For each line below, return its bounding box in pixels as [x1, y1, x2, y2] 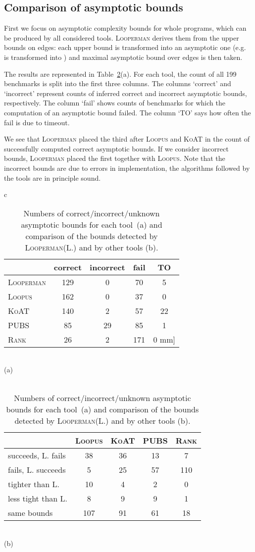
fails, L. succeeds [8, 464, 66, 476]
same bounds [8, 507, 53, 519]
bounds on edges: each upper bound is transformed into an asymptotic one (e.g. [4, 42, 246, 52]
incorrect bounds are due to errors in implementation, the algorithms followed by [4, 162, 250, 173]
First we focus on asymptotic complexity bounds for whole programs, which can [4, 23, 247, 33]
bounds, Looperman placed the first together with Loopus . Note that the [4, 153, 225, 163]
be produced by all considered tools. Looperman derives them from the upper [4, 32, 239, 43]
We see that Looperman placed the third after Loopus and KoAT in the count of [4, 134, 250, 144]
